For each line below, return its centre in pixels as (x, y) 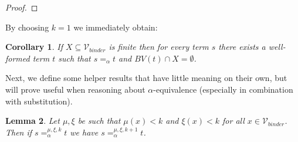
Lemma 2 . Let (33, 121)
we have (84, 132)
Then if (19, 132)
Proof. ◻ (22, 7)
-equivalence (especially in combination (223, 89)
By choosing (27, 27)
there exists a (242, 47)
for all (233, 121)
